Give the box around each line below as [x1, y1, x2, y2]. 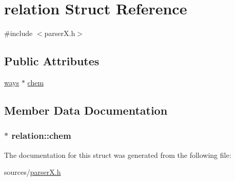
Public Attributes [4, 53, 100, 69]
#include [4, 28, 33, 39]
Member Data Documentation [4, 102, 168, 118]
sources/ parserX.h [4, 167, 61, 177]
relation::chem [11, 129, 71, 142]
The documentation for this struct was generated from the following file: [4, 149, 231, 160]
